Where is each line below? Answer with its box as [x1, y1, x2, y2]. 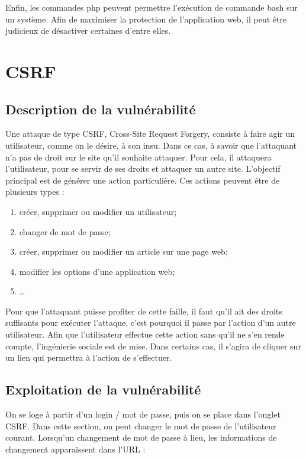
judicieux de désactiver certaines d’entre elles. [5, 24, 171, 37]
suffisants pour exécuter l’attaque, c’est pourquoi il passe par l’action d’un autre [5, 316, 296, 329]
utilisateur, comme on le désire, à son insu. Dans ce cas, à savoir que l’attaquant [5, 139, 297, 151]
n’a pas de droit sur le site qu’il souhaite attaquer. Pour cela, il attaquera [5, 150, 272, 163]
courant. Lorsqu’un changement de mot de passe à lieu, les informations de [5, 431, 277, 444]
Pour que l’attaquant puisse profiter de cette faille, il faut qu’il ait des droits [5, 304, 282, 317]
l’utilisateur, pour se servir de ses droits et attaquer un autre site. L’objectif [5, 162, 281, 175]
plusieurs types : [5, 185, 65, 198]
